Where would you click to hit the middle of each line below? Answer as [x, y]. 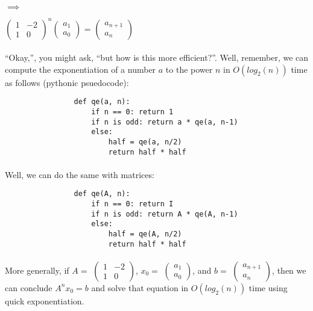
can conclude [29, 287]
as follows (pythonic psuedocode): [67, 82]
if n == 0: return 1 [132, 112]
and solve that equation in [140, 287]
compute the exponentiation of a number [81, 69]
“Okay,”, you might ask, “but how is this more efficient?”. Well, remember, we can [157, 57]
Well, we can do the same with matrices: [80, 174]
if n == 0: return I [132, 204]
